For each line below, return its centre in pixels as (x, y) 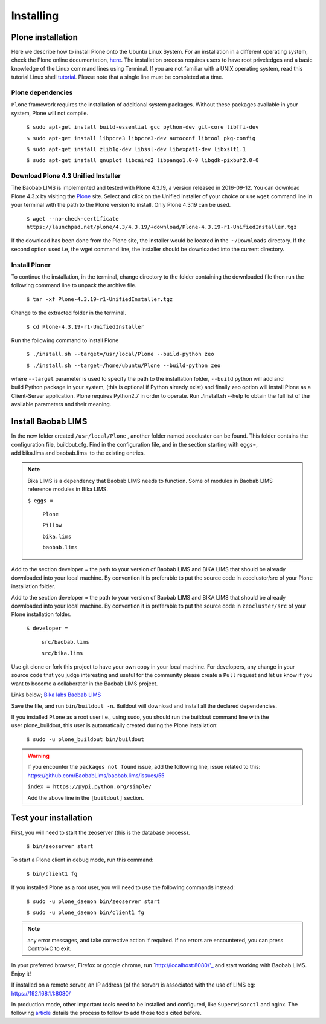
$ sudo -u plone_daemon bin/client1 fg (85, 912)
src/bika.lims (62, 653)
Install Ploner (31, 265)
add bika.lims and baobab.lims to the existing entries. (78, 453)
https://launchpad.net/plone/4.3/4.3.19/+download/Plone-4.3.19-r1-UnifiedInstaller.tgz (161, 227)
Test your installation (52, 818)
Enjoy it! (21, 974)
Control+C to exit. (50, 948)
